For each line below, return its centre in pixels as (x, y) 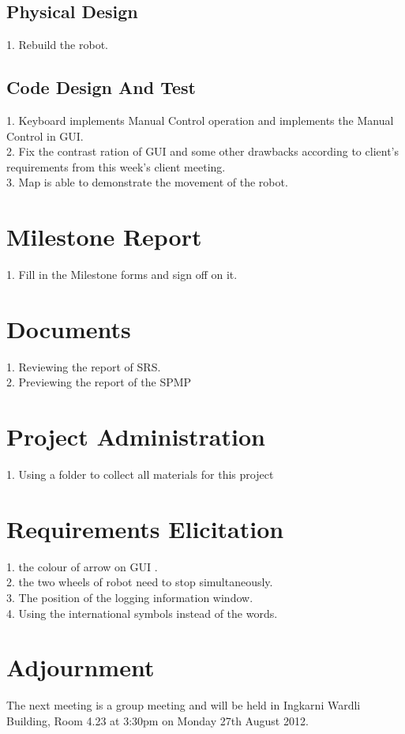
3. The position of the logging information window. (130, 598)
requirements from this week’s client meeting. (116, 166)
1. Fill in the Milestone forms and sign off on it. (122, 275)
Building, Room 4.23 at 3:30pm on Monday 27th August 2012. (157, 720)
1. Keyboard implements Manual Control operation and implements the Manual (200, 120)
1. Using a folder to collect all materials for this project (140, 474)
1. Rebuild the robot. (57, 45)
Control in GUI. (45, 136)
